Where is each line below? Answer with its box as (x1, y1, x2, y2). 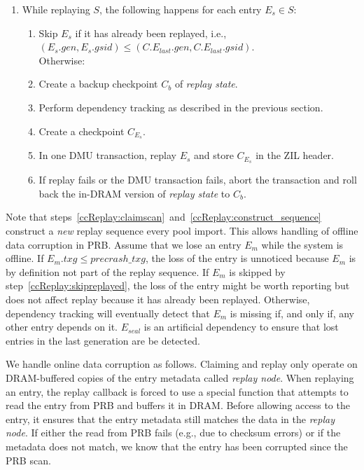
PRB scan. (6, 452, 51, 467)
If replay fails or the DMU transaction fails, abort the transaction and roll (38, 172, 357, 187)
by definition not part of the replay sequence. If (6, 264, 209, 279)
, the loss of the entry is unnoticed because (145, 251, 329, 265)
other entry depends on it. (6, 319, 118, 334)
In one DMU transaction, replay (38, 148, 176, 163)
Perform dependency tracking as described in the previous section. (38, 99, 323, 114)
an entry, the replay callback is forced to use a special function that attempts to (6, 384, 349, 399)
